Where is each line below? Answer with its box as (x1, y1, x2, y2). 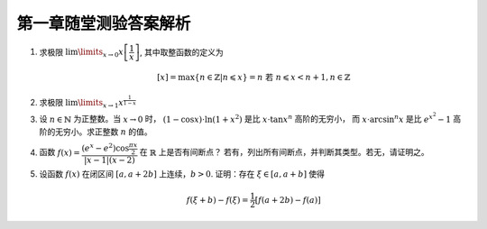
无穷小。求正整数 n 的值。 (54, 126, 152, 137)
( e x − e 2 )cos (81, 142, 130, 153)
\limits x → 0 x (78, 47, 124, 59)
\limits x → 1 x (78, 97, 124, 110)
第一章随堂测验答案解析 (16, 14, 191, 33)
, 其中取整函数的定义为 (140, 46, 225, 58)
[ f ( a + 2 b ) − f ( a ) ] (254, 195, 321, 205)
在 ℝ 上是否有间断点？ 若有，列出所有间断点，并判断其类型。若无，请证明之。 (139, 147, 430, 158)
